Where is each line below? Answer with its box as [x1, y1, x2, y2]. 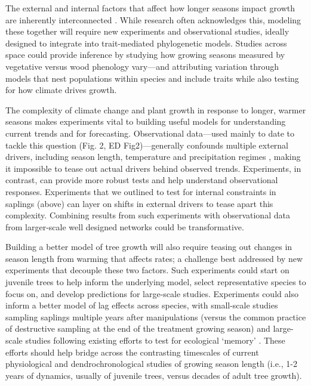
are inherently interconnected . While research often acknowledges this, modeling [5, 13, 301, 26]
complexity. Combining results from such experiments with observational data [5, 209, 290, 221]
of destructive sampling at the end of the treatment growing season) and [5, 322, 270, 335]
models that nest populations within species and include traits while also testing [5, 72, 299, 84]
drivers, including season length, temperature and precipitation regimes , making [5, 150, 301, 163]
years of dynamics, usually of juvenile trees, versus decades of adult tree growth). [5, 369, 302, 381]
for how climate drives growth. [5, 84, 117, 96]
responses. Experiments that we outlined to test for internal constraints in [5, 185, 276, 197]
